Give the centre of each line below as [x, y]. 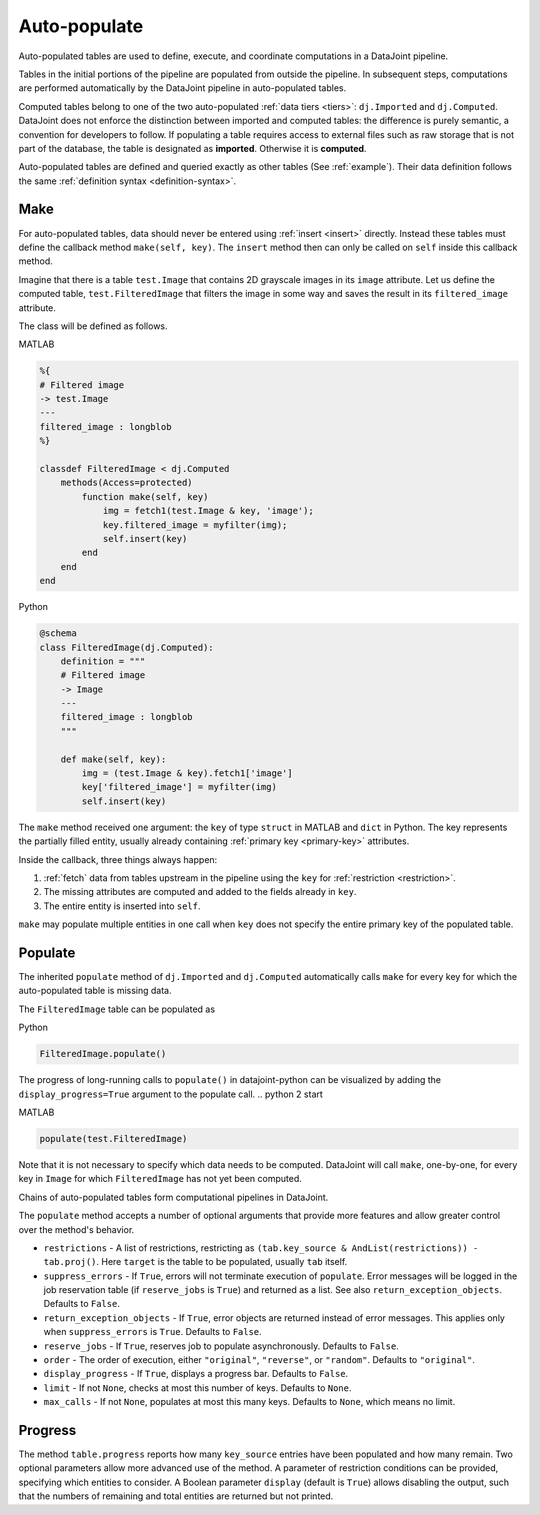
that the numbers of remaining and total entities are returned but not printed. [176, 1496]
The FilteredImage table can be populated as [116, 1009]
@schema [58, 633]
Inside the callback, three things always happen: [118, 859]
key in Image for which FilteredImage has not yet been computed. [160, 1179]
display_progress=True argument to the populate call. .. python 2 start [171, 1094]
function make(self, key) [145, 496]
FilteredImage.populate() [103, 1054]
